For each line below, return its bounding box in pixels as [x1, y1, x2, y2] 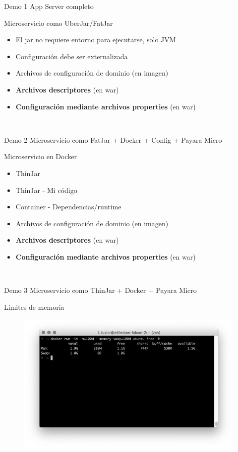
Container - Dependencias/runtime [15, 201, 121, 212]
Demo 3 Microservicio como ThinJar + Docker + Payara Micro [4, 285, 197, 295]
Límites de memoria [4, 301, 64, 312]
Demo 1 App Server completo [4, 1, 94, 11]
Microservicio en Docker [4, 151, 77, 162]
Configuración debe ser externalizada [15, 51, 128, 61]
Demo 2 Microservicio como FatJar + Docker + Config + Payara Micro [4, 134, 222, 145]
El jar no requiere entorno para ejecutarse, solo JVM [15, 34, 176, 45]
